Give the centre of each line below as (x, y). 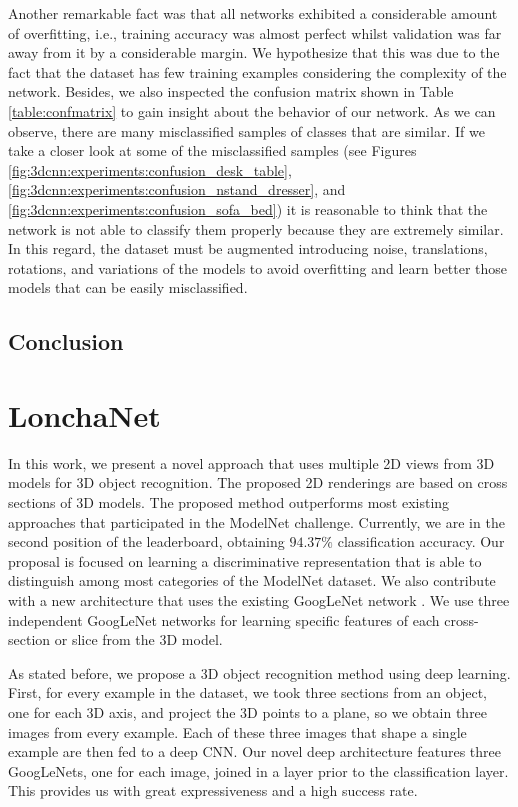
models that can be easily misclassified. (128, 287)
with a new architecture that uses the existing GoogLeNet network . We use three (259, 599)
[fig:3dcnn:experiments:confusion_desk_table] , (150, 169)
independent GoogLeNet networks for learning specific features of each (224, 619)
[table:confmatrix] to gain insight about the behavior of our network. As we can (252, 110)
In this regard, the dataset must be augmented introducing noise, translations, (248, 248)
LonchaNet (84, 414)
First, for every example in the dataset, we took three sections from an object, (247, 692)
